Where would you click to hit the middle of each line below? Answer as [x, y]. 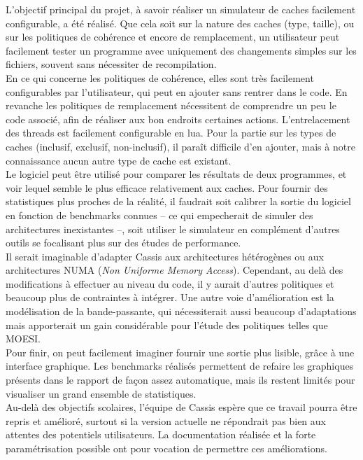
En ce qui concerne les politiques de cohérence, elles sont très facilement [160, 77]
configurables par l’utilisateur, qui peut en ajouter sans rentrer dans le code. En [177, 91]
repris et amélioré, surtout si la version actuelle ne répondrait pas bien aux [166, 420]
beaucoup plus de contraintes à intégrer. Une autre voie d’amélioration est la [170, 297]
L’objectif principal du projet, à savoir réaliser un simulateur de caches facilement [181, 9]
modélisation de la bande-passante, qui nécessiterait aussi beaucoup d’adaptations [181, 311]
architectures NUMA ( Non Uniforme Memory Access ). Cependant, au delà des [175, 270]
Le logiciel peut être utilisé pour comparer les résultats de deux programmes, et [176, 174]
